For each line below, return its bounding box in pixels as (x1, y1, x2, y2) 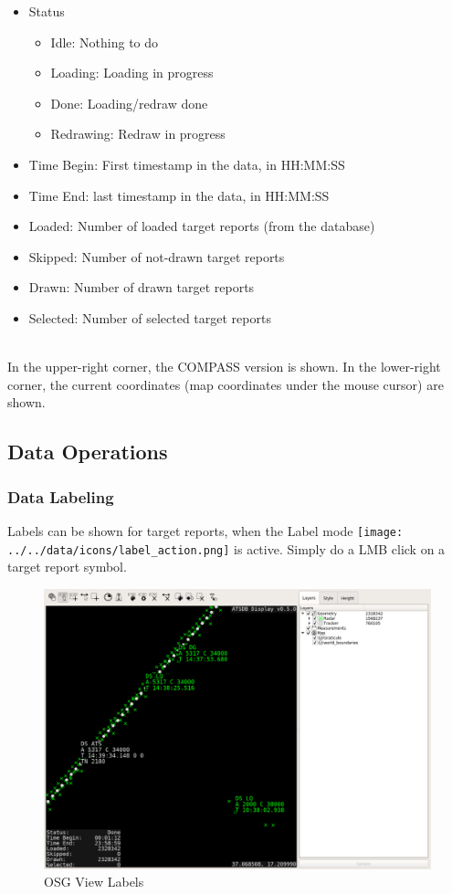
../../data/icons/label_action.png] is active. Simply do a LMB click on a (7, 539, 446, 558)
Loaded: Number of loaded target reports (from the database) (28, 216, 375, 236)
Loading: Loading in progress (50, 63, 214, 82)
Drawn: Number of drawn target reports (28, 278, 255, 297)
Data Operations (7, 437, 168, 466)
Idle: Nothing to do (50, 32, 159, 51)
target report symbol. (7, 557, 127, 576)
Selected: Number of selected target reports (28, 308, 271, 327)
